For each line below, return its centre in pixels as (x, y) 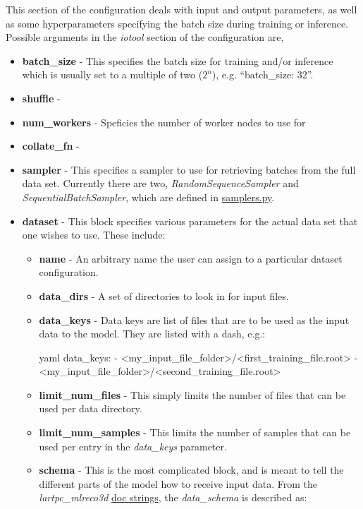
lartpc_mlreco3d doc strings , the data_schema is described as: (173, 497)
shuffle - (41, 98)
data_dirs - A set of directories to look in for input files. (164, 295)
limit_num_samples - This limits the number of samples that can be (195, 432)
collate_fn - (51, 146)
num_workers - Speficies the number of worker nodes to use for (164, 122)
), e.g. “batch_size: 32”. (263, 74)
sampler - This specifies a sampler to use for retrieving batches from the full (189, 169)
